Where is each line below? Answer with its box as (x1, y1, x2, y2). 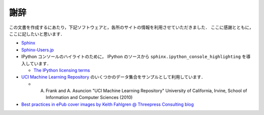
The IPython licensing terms (33, 67, 90, 73)
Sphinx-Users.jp (21, 47, 54, 53)
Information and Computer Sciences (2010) (45, 95, 133, 100)
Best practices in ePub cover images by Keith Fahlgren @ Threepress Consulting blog (21, 101, 194, 107)
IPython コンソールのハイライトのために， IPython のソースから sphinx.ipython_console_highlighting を (21, 54, 246, 59)
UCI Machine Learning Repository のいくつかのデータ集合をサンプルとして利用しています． (21, 74, 205, 80)
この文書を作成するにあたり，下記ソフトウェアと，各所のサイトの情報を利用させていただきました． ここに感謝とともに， (9, 24, 254, 30)
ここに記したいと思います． (9, 31, 65, 37)
